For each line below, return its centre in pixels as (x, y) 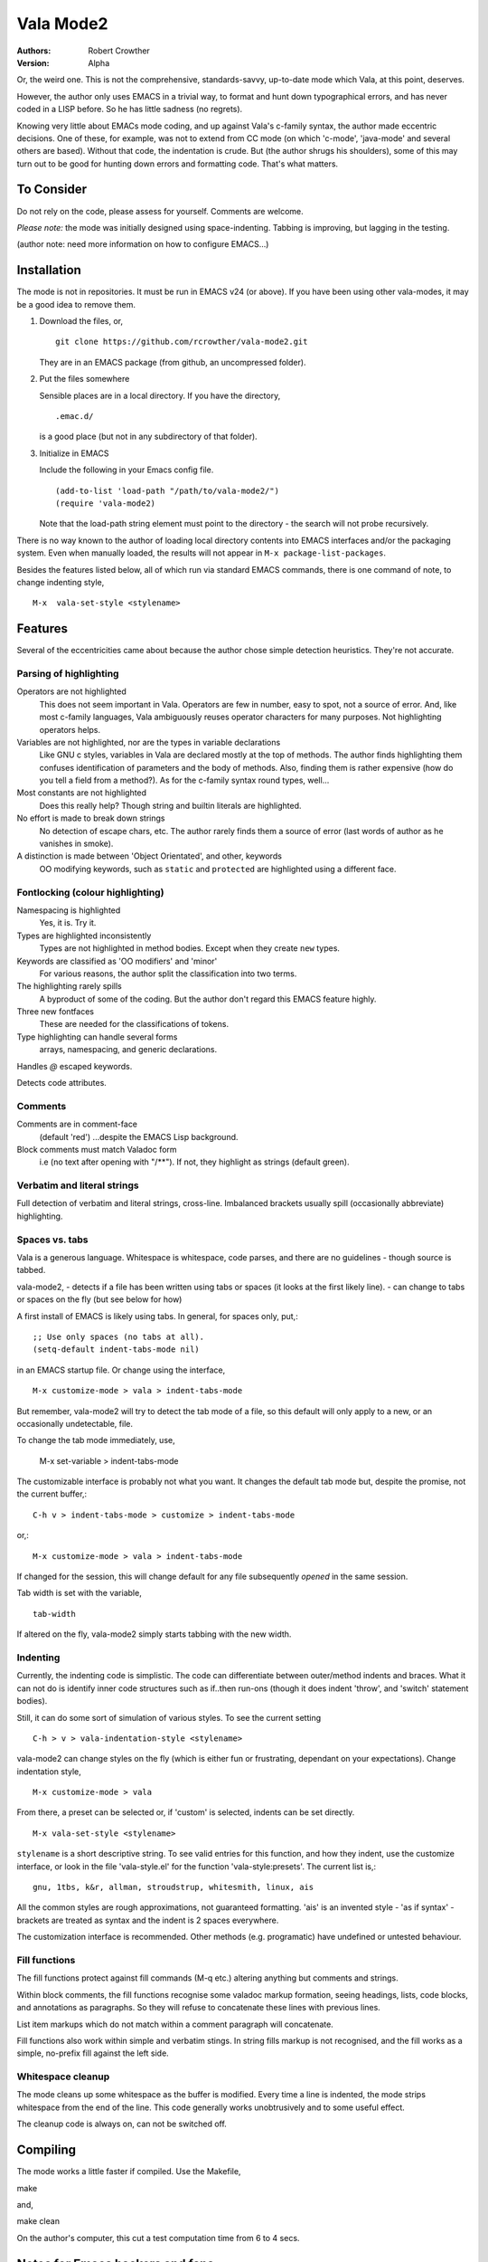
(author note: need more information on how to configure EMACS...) (143, 244)
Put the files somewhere (84, 379)
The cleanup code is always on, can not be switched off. (122, 2124)
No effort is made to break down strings (91, 818)
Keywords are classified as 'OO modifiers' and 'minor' (117, 961)
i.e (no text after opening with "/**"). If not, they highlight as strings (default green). (194, 1162)
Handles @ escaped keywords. (75, 1066)
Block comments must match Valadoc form (97, 1149)
